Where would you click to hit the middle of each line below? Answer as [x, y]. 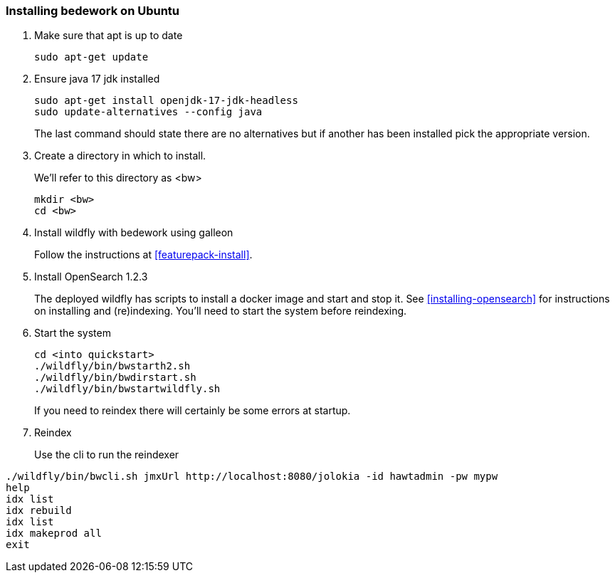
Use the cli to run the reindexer [107, 455]
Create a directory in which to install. [120, 156]
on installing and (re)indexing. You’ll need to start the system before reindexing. [221, 311]
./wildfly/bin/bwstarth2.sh [112, 366]
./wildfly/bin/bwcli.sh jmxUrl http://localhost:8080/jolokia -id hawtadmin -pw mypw [252, 477]
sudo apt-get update [91, 57]
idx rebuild [39, 511]
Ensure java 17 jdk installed [97, 79]
